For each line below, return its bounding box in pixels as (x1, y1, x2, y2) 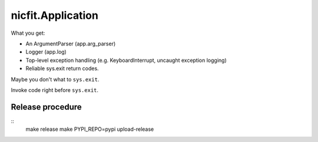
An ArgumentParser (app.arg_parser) (25, 40, 116, 47)
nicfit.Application (11, 9, 98, 22)
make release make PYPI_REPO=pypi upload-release (25, 126, 154, 133)
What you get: (11, 29, 45, 37)
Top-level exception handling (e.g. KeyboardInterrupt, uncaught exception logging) (25, 57, 227, 64)
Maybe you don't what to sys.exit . (11, 75, 100, 82)
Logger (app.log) (25, 48, 67, 55)
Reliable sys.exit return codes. (25, 65, 100, 72)
